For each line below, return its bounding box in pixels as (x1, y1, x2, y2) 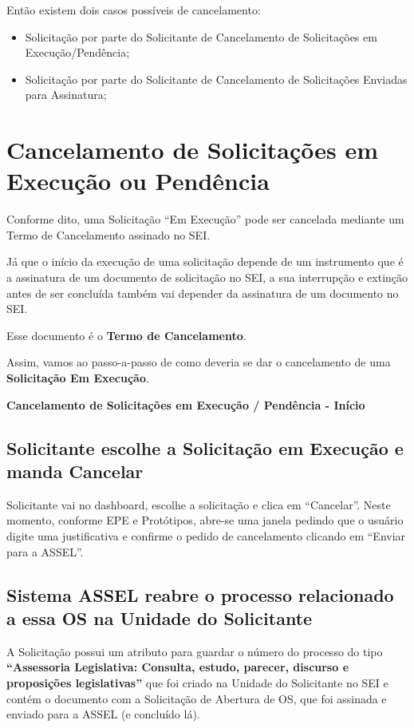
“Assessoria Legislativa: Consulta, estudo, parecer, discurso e (6, 659, 349, 675)
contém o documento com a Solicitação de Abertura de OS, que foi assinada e (6, 690, 387, 706)
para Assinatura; (25, 86, 107, 103)
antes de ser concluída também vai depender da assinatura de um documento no (6, 284, 399, 301)
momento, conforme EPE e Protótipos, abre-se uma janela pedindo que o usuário (6, 512, 404, 528)
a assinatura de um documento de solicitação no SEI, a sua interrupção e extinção (6, 269, 408, 286)
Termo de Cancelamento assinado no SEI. (6, 226, 211, 243)
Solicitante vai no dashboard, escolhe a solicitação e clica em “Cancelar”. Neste (6, 496, 391, 512)
